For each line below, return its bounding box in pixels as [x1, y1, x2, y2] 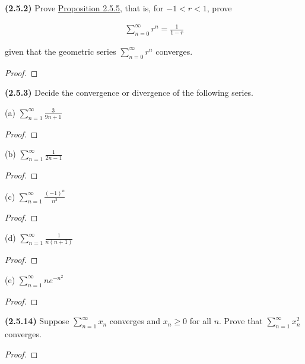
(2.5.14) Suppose [5, 315, 69, 327]
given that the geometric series [5, 45, 116, 57]
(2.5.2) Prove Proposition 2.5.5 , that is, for [5, 2, 164, 14]
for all [189, 315, 211, 327]
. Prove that [219, 315, 263, 327]
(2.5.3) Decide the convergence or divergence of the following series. [5, 86, 254, 99]
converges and [109, 315, 161, 327]
